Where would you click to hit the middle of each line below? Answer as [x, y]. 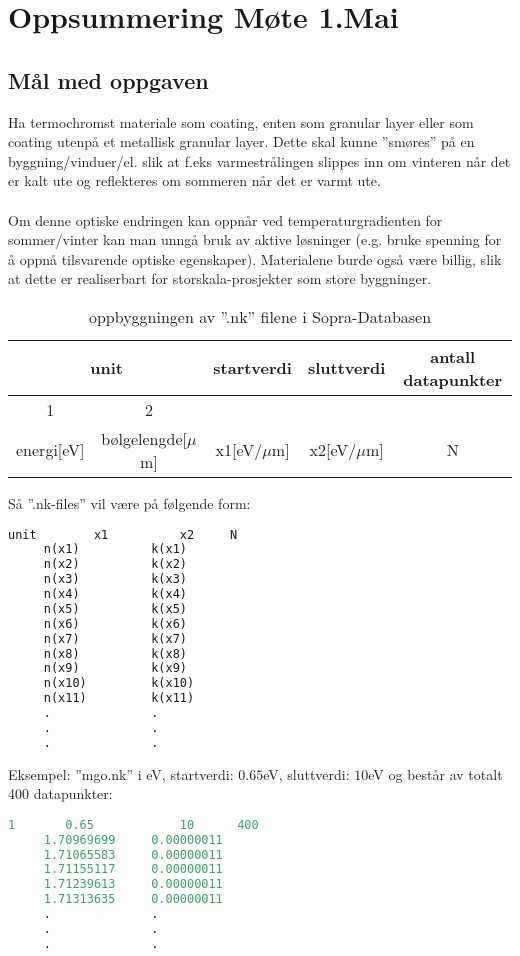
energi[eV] [50, 450]
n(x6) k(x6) [115, 623]
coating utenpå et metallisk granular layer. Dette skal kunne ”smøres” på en [241, 141]
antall [453, 356]
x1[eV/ [239, 450]
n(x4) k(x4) [115, 594]
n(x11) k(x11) [119, 698]
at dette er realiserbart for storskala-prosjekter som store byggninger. [220, 278]
